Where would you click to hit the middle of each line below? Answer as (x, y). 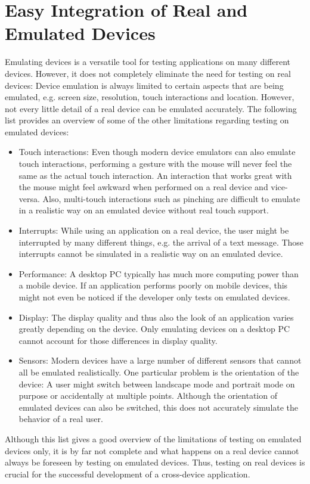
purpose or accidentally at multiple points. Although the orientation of (148, 395)
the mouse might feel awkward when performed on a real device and (143, 187)
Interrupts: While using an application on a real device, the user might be (154, 230)
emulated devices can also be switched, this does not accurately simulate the (159, 407)
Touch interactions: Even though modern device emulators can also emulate (157, 152)
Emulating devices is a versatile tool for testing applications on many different (148, 62)
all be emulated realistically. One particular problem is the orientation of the (159, 372)
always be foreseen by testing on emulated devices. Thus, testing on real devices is (155, 462)
